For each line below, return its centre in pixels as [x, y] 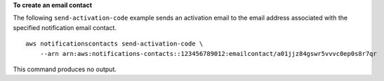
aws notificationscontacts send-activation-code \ [114, 44]
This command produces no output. [65, 69]
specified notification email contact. [65, 27]
